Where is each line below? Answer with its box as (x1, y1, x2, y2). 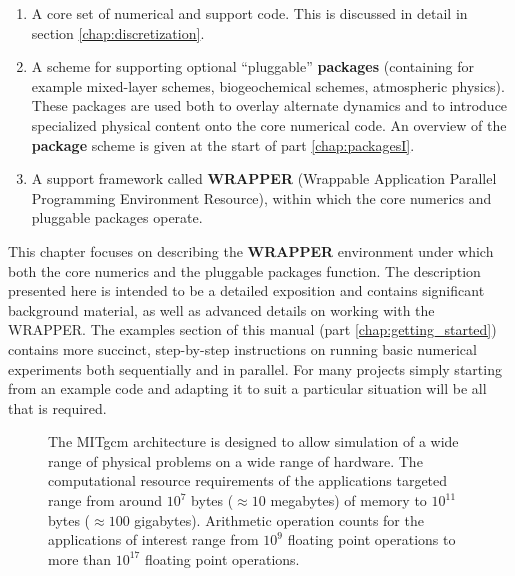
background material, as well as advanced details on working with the (8, 299, 435, 320)
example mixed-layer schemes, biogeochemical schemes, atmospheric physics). (31, 75, 505, 96)
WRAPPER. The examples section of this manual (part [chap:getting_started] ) (8, 319, 497, 340)
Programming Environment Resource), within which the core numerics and (31, 187, 492, 208)
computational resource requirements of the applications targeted (48, 470, 448, 491)
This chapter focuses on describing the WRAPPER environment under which (8, 240, 494, 261)
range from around (48, 490, 163, 511)
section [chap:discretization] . (31, 22, 205, 43)
